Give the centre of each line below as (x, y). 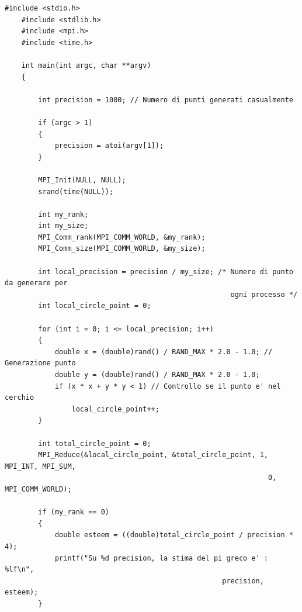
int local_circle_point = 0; (95, 306)
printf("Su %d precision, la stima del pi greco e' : (162, 558)
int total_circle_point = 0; (95, 443)
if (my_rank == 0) (74, 512)
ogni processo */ (264, 294)
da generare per (36, 283)
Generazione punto (40, 363)
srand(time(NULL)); (76, 191)
